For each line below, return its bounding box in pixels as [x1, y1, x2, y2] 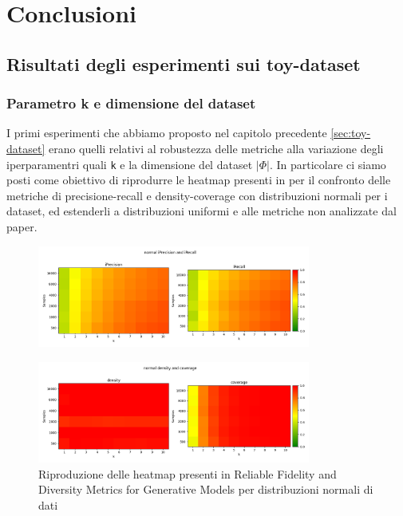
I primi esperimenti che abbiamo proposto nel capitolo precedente [6, 124, 327, 141]
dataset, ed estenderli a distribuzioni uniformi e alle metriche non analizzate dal [6, 203, 397, 219]
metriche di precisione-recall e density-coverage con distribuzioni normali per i [6, 187, 388, 203]
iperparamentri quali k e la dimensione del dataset [6, 156, 253, 172]
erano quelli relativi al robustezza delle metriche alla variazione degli [48, 140, 384, 156]
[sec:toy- [330, 124, 371, 141]
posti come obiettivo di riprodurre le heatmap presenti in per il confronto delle [6, 171, 391, 188]
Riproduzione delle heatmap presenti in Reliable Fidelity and [38, 465, 337, 482]
